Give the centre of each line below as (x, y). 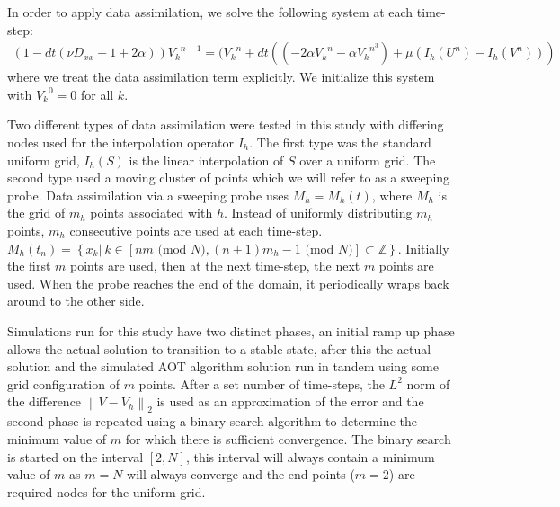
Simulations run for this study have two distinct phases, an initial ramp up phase (231, 330)
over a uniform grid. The (368, 160)
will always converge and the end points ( (241, 474)
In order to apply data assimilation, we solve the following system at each (210, 12)
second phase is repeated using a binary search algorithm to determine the (212, 421)
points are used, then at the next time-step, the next (215, 266)
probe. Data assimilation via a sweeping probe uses (148, 195)
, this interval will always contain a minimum (310, 456)
